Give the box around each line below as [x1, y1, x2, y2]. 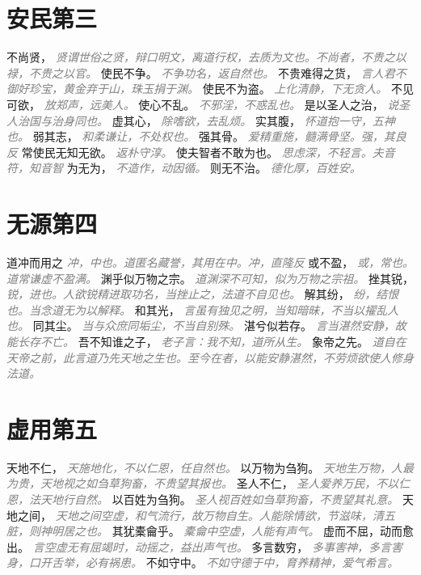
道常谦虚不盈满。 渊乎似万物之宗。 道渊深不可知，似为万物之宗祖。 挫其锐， [6, 269, 414, 286]
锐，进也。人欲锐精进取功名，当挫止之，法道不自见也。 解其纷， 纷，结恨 [6, 285, 399, 302]
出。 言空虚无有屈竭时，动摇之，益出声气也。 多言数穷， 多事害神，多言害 [6, 538, 402, 555]
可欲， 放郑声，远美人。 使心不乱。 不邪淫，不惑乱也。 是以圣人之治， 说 [6, 95, 399, 112]
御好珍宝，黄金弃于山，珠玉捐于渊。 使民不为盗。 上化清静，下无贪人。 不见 [6, 80, 414, 97]
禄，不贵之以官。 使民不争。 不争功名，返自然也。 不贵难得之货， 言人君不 [6, 64, 406, 81]
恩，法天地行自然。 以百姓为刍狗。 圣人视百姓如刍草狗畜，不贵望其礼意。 [6, 491, 399, 508]
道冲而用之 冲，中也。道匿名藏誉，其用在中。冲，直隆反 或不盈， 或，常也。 [6, 254, 414, 270]
